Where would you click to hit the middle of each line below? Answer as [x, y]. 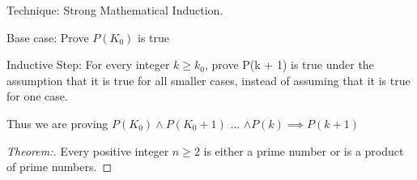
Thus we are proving [57, 123]
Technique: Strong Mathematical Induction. [115, 10]
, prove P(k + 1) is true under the [289, 64]
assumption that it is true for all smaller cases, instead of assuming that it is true [208, 80]
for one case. [37, 96]
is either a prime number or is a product [304, 150]
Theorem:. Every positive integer [88, 150]
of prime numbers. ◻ [60, 167]
